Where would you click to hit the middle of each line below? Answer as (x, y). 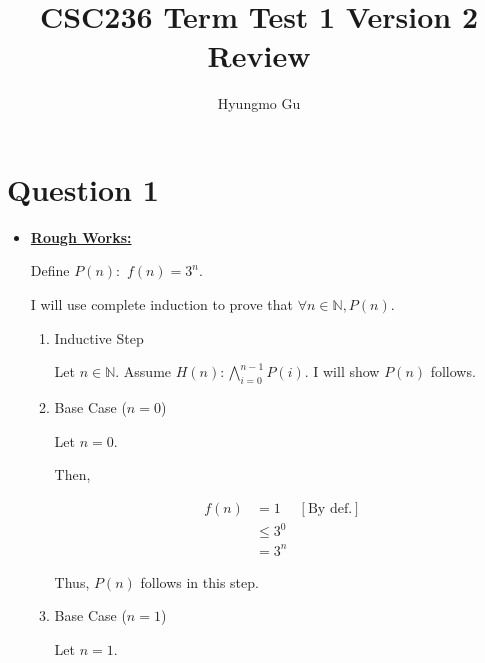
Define (50, 270)
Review (259, 55)
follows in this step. (199, 581)
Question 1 (83, 188)
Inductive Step (99, 337)
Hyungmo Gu (259, 103)
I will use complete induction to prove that (162, 304)
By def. (330, 508)
